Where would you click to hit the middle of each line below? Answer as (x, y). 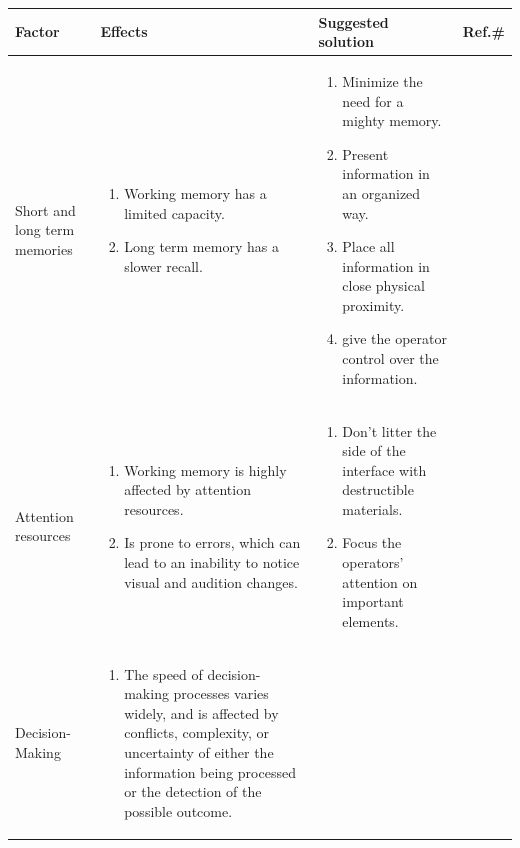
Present (365, 153)
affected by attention (187, 489)
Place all (368, 246)
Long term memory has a (201, 246)
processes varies (221, 693)
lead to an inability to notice (212, 562)
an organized (381, 192)
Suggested (353, 21)
